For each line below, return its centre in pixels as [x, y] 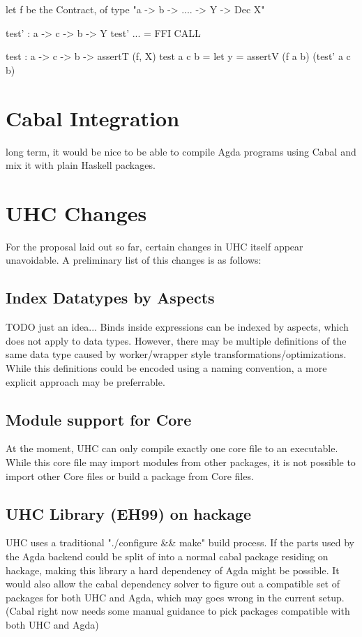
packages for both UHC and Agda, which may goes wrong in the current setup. [175, 597]
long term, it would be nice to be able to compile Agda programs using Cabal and [181, 151]
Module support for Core [99, 419]
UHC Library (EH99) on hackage [129, 513]
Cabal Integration [93, 118]
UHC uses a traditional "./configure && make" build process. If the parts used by [180, 542]
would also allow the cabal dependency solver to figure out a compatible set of [173, 584]
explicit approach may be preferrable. [85, 381]
